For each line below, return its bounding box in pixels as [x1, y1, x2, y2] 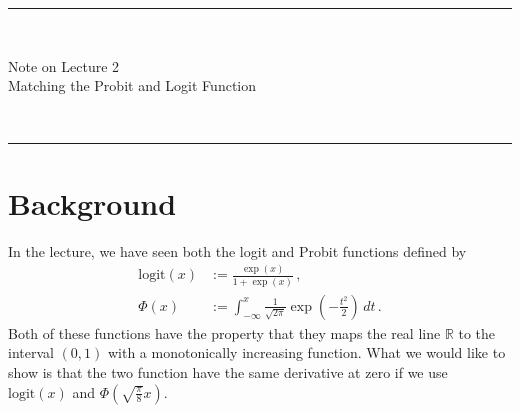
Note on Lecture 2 [8, 55, 120, 76]
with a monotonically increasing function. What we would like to [107, 342, 506, 363]
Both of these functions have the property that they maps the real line [8, 322, 441, 343]
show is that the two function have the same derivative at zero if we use [8, 361, 448, 382]
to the [458, 322, 496, 343]
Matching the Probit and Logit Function [8, 75, 257, 96]
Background [8, 182, 177, 223]
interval [8, 342, 54, 363]
